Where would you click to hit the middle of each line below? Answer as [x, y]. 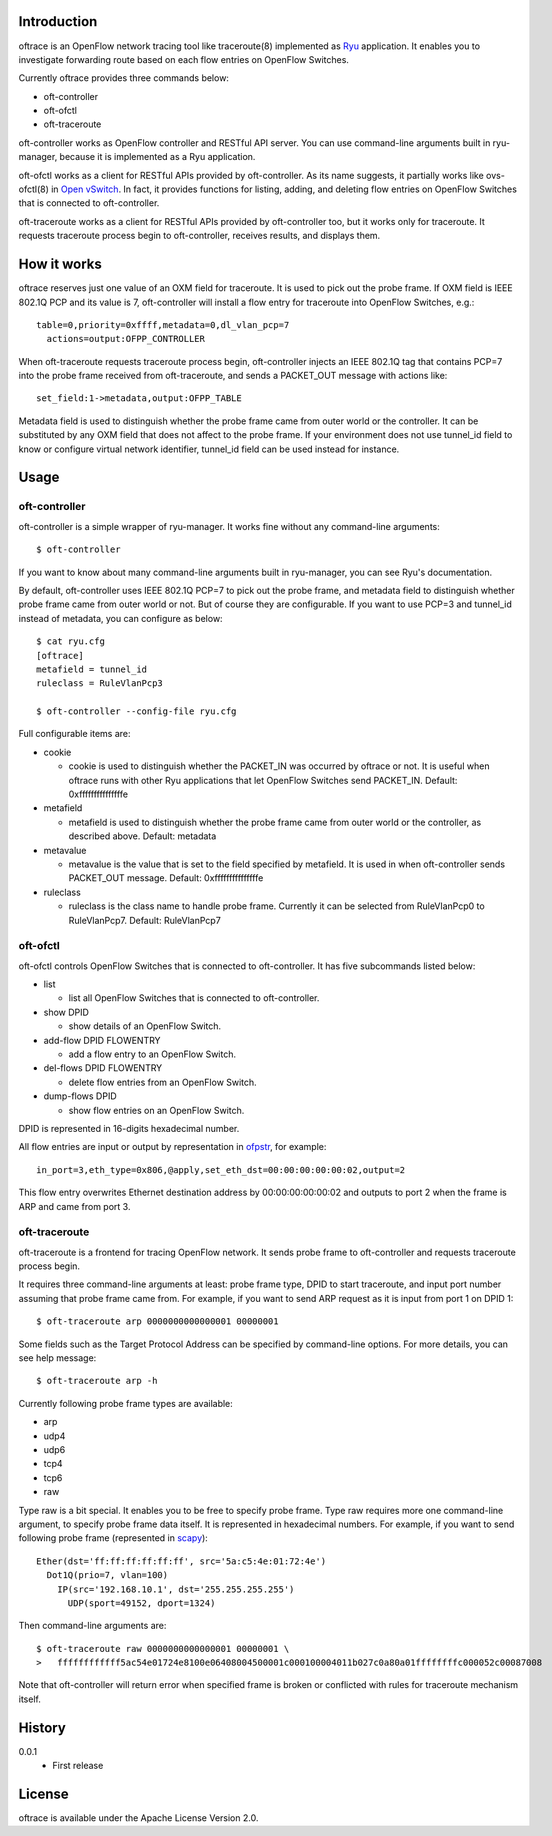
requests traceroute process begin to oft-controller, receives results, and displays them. [199, 236]
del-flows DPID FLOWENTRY [103, 1068]
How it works [60, 264]
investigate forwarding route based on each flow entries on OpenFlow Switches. [184, 59]
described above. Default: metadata [142, 836]
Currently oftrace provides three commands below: [124, 78]
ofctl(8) [34, 189]
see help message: [57, 1358]
